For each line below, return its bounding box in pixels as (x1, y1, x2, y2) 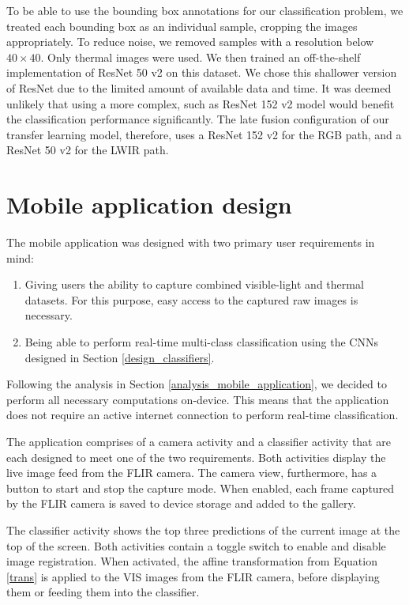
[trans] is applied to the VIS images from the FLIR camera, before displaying (6, 568, 380, 584)
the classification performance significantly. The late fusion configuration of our (6, 111, 389, 127)
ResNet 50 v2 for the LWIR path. (6, 142, 169, 158)
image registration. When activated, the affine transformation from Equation (6, 553, 377, 569)
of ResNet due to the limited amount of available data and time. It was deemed (6, 79, 392, 96)
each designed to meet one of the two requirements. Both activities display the (6, 448, 386, 465)
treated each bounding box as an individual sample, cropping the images (6, 17, 358, 34)
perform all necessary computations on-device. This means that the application (6, 391, 389, 407)
